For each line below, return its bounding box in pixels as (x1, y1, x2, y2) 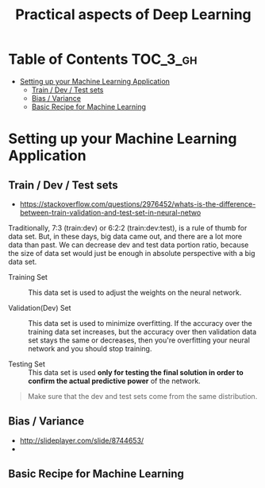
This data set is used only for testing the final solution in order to (28, 367, 244, 377)
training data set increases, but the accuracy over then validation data (28, 327, 257, 336)
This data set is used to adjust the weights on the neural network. (28, 288, 242, 297)
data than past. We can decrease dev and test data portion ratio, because (8, 240, 249, 250)
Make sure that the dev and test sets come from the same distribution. (27, 391, 258, 401)
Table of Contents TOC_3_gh (8, 50, 198, 68)
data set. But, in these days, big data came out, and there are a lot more (8, 231, 243, 241)
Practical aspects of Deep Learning (15, 6, 252, 24)
